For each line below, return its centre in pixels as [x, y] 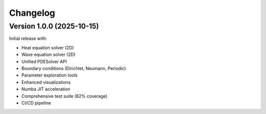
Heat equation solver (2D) [48, 47]
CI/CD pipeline [36, 103]
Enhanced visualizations [46, 82]
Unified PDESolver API [44, 61]
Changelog [32, 13]
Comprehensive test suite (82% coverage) [65, 96]
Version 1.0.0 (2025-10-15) [54, 26]
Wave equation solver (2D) [49, 55]
